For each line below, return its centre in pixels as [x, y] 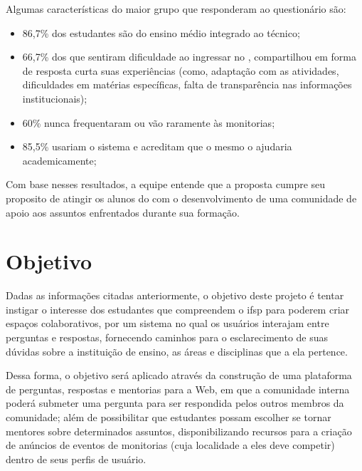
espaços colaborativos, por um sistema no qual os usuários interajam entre [167, 323]
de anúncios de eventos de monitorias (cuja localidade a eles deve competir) [170, 445]
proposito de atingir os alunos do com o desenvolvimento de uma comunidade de [181, 198]
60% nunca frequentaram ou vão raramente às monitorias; [149, 122]
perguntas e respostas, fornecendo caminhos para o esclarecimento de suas [167, 337]
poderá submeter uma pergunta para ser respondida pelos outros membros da [175, 403]
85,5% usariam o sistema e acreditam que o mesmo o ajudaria [157, 146]
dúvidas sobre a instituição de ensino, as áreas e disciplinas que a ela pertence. [177, 351]
